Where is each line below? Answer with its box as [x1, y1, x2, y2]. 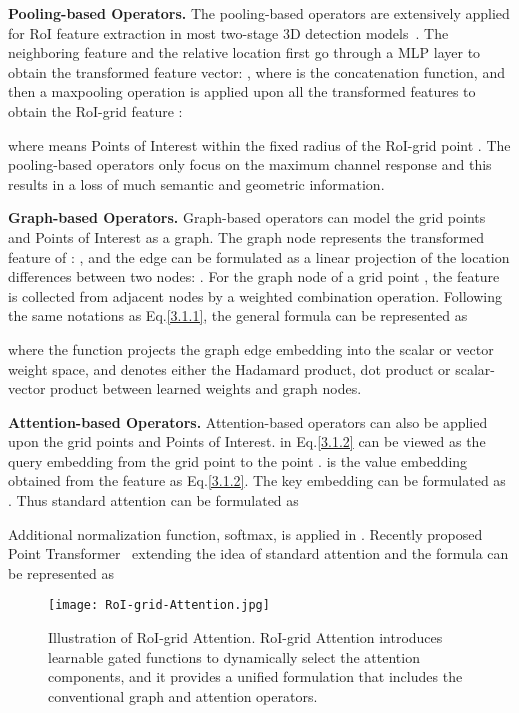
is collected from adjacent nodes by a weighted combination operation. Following [8, 285, 502, 306]
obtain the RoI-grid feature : [8, 100, 183, 121]
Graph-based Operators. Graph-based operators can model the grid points [8, 207, 486, 228]
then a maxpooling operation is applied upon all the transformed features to [8, 81, 476, 102]
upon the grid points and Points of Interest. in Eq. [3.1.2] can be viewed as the [8, 431, 486, 452]
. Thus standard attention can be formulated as [8, 490, 299, 511]
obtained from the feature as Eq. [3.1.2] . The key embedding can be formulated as [8, 470, 506, 491]
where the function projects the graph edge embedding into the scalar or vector [8, 338, 494, 359]
